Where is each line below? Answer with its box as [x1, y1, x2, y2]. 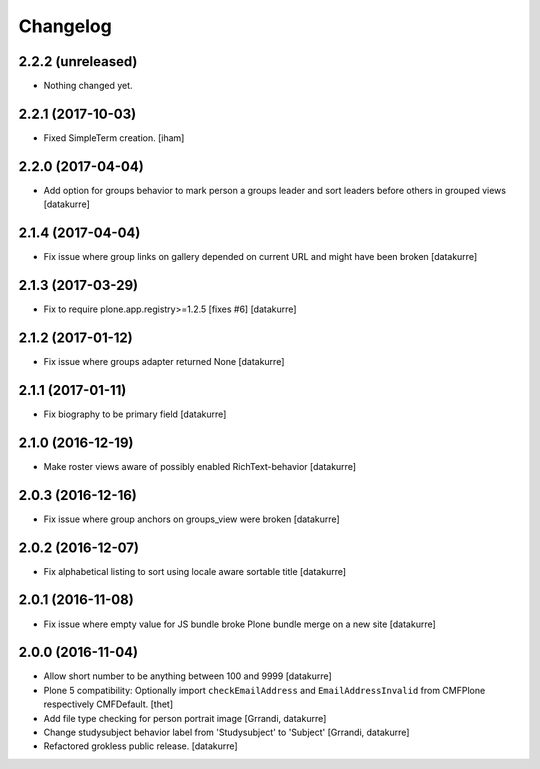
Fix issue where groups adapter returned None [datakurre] [43, 355, 285, 367]
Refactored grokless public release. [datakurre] [43, 740, 239, 752]
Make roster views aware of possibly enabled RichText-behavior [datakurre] [43, 460, 357, 472]
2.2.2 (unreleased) [18, 53, 138, 70]
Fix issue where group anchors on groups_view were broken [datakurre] [43, 513, 340, 525]
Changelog [18, 15, 112, 37]
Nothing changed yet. [43, 80, 134, 92]
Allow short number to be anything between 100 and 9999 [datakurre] [43, 670, 332, 682]
